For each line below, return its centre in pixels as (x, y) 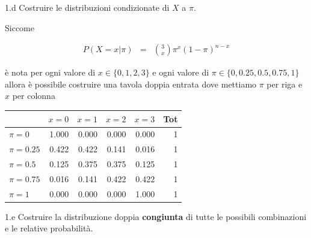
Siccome (20, 27)
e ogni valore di (181, 72)
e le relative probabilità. (49, 228)
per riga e (285, 84)
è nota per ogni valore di (50, 72)
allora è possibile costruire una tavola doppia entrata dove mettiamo (131, 84)
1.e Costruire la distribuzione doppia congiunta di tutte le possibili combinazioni (156, 216)
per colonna (34, 96)
